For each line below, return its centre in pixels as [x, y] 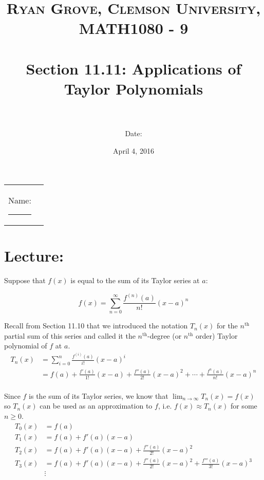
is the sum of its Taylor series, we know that [99, 395]
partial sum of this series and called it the [70, 335]
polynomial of [26, 346]
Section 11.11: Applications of [134, 68]
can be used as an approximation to [96, 406]
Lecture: [34, 256]
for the [227, 326]
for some [244, 406]
